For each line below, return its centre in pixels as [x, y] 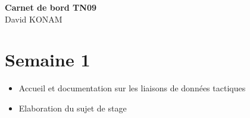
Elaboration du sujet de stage [73, 108]
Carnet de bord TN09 [51, 7]
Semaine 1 [48, 60]
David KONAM [34, 19]
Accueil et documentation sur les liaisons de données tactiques [132, 88]
